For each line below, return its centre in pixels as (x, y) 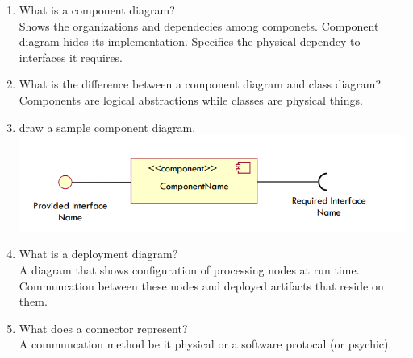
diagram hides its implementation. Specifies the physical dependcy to (190, 41)
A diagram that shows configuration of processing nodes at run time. (189, 270)
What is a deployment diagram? (98, 254)
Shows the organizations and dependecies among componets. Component (199, 25)
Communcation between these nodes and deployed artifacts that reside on (201, 285)
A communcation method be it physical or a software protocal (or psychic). (205, 344)
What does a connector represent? (103, 328)
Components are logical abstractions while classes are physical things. (191, 99)
